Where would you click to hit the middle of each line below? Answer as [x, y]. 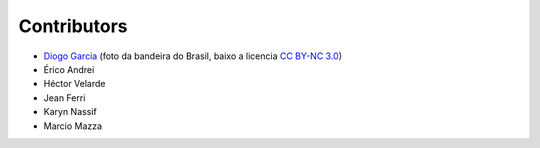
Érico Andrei [69, 69]
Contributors [73, 26]
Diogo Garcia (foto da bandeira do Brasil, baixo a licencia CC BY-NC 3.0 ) [193, 56]
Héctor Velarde [74, 84]
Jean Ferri [64, 97]
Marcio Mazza [73, 126]
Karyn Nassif [70, 112]
